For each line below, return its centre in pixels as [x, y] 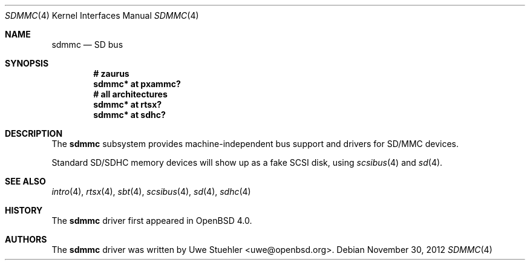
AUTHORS [26, 239]
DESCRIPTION [34, 133]
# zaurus [111, 74]
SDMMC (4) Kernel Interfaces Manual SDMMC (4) [102, 15]
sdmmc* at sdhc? [129, 115]
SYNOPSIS [27, 63]
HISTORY [24, 210]
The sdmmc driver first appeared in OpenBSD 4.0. [152, 221]
